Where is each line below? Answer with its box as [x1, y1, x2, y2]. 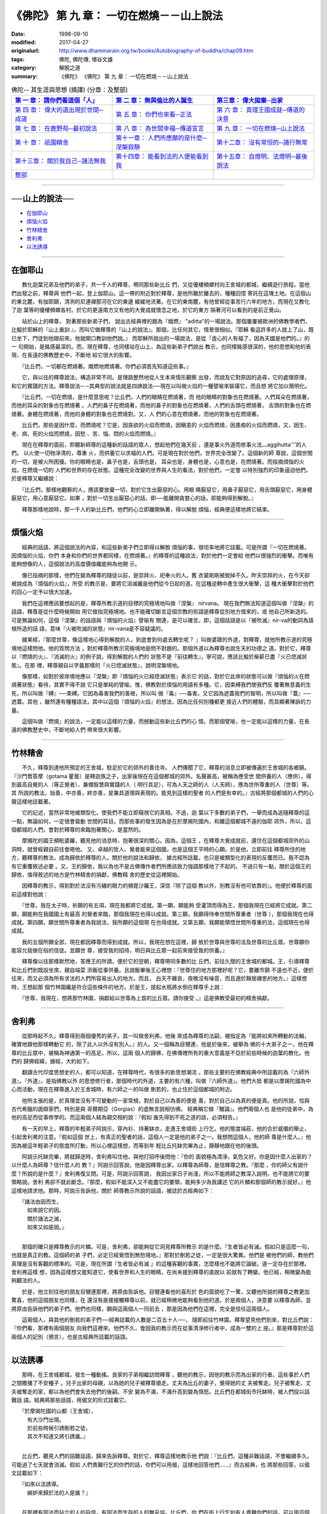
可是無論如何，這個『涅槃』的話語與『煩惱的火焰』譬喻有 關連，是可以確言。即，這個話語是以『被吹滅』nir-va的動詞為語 [11, 617, 314, 624]
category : [11, 64, 37, 71]
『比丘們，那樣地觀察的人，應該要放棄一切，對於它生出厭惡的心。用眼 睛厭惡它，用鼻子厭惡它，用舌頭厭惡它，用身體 [21, 486, 312, 493]
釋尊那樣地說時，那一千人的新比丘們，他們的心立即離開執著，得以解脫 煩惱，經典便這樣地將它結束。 [21, 506, 272, 513]
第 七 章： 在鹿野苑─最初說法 [15, 124, 97, 133]
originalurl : [11, 47, 40, 55]
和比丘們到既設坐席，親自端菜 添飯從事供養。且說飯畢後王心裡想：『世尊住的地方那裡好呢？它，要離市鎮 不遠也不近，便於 [11, 966, 314, 973]
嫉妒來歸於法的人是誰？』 [27, 1489, 91, 1496]
